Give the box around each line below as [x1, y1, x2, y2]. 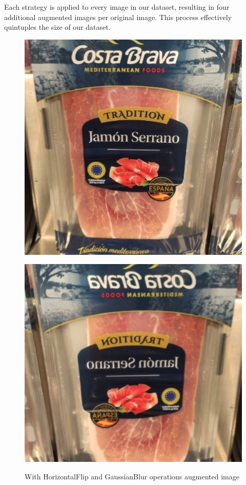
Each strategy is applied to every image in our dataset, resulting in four [4, 2, 230, 12]
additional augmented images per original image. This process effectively [4, 11, 232, 22]
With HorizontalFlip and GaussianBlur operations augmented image [25, 471, 239, 481]
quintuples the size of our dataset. [4, 22, 111, 32]
